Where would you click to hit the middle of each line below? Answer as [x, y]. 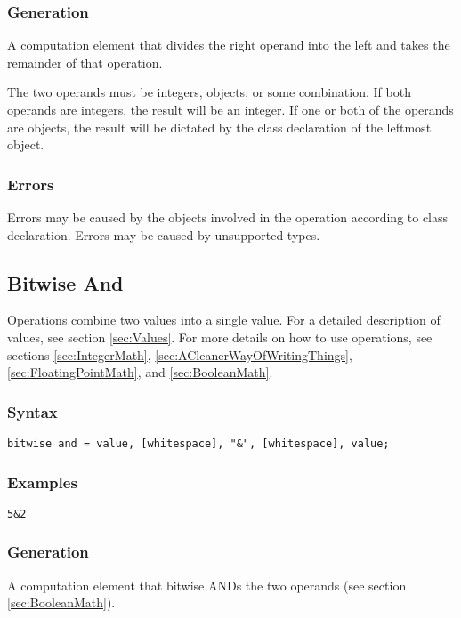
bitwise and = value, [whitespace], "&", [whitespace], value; [198, 443]
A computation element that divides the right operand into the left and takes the [229, 45]
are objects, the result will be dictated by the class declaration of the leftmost [219, 127]
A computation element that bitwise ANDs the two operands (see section [207, 585]
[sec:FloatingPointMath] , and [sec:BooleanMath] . [140, 372]
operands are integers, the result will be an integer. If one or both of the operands [230, 109]
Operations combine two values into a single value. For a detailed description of [224, 320]
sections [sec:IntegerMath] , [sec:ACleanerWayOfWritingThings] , [180, 354]
